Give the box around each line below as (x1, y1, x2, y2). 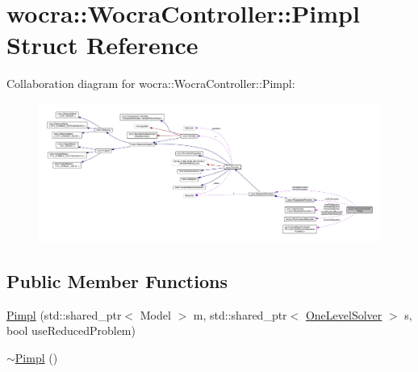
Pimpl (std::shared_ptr (6, 306, 122, 323)
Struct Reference (6, 28, 199, 61)
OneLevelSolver (305, 306, 382, 323)
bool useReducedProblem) (6, 322, 136, 339)
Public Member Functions (6, 268, 228, 293)
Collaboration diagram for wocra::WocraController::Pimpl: (6, 75, 295, 92)
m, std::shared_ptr (193, 306, 287, 323)
